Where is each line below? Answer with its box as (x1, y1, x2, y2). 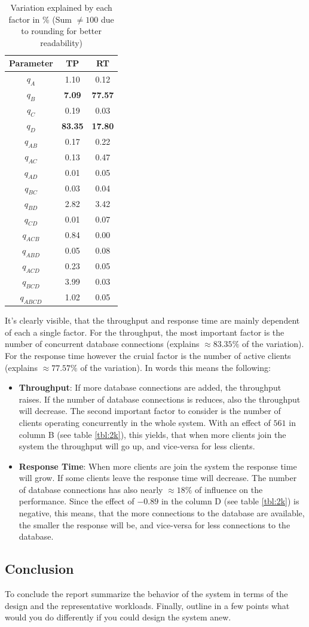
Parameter (9, 57, 53, 69)
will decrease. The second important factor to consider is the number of (19, 404, 281, 417)
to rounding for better (21, 25, 102, 37)
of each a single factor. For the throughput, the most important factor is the (5, 325, 284, 338)
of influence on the (195, 483, 263, 495)
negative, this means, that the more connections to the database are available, (19, 507, 305, 519)
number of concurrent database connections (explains (5, 337, 200, 350)
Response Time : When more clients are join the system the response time (19, 459, 297, 472)
